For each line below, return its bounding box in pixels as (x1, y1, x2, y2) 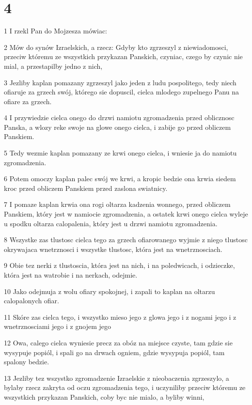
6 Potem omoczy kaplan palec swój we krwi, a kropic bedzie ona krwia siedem (4, 173, 236, 184)
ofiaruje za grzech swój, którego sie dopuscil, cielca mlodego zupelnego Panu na (4, 87, 239, 97)
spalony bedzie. (4, 357, 49, 367)
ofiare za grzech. (4, 96, 52, 106)
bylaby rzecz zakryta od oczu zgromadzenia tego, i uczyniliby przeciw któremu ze (4, 382, 246, 392)
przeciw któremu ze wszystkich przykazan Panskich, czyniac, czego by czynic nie (4, 51, 243, 62)
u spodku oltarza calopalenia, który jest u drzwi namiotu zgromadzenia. (4, 218, 218, 228)
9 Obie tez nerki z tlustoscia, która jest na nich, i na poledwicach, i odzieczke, (4, 260, 235, 270)
